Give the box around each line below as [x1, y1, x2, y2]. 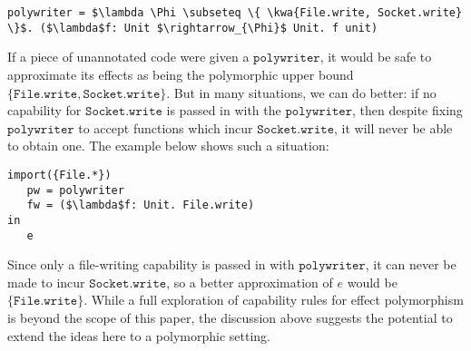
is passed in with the [166, 101, 281, 120]
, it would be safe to [319, 47, 432, 66]
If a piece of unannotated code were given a [7, 47, 250, 66]
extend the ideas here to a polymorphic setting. [7, 326, 270, 345]
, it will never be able [334, 118, 453, 137]
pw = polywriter [26, 183, 124, 197]
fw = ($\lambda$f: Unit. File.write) [26, 199, 255, 212]
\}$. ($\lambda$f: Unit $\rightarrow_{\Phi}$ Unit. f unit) [7, 21, 378, 34]
